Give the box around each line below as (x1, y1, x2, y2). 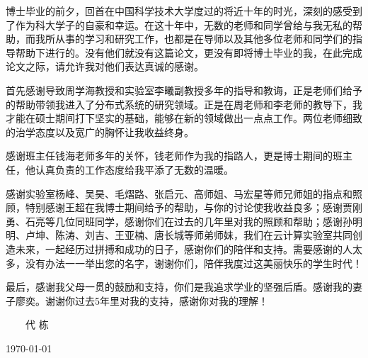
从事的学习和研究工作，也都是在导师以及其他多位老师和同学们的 (54, 31, 352, 46)
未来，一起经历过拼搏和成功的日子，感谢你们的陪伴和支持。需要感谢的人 (15, 241, 352, 256)
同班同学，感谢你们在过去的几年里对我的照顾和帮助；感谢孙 (74, 213, 352, 228)
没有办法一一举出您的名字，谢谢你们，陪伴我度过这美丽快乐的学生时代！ (25, 255, 362, 270)
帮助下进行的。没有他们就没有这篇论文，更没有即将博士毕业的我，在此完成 (15, 45, 362, 60)
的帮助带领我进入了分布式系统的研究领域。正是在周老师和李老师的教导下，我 (6, 96, 362, 111)
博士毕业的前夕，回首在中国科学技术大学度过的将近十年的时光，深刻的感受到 (6, 4, 362, 18)
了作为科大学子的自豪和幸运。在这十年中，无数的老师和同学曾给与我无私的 (6, 17, 352, 32)
